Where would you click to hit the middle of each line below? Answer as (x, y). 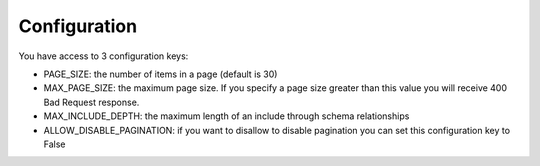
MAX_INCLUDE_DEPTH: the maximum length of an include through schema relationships (226, 116)
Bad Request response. (91, 102)
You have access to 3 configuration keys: (103, 56)
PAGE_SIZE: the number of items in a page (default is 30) (160, 74)
